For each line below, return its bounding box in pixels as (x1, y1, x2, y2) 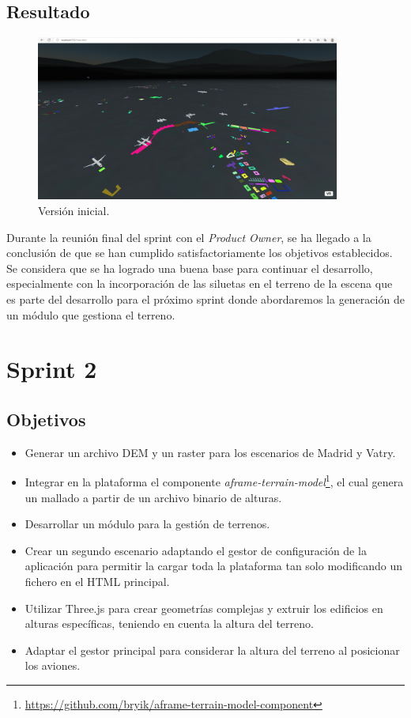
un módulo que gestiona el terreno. (6, 306, 175, 323)
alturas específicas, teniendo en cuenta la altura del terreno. (25, 615, 314, 632)
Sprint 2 (6, 353, 97, 385)
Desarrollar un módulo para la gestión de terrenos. (25, 516, 270, 532)
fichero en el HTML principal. (25, 573, 170, 589)
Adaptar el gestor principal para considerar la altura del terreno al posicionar (25, 641, 400, 658)
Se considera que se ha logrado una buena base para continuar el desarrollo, (6, 259, 373, 276)
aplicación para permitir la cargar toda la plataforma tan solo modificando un (25, 557, 402, 574)
